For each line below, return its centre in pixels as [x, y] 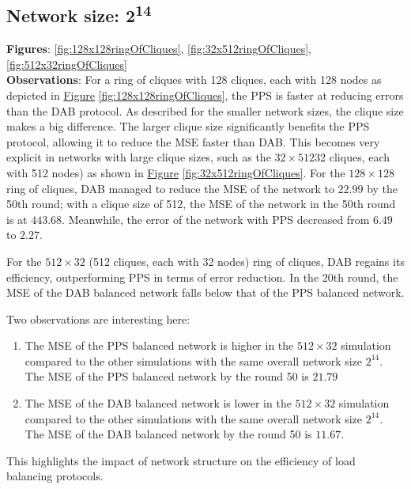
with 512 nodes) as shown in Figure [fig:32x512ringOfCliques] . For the [176, 172]
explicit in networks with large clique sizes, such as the [139, 157]
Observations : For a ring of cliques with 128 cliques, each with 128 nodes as [194, 80]
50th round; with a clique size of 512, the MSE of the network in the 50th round [201, 204]
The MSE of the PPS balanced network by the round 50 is [167, 376]
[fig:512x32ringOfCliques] [67, 64]
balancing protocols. [55, 476]
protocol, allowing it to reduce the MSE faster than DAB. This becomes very [193, 141]
